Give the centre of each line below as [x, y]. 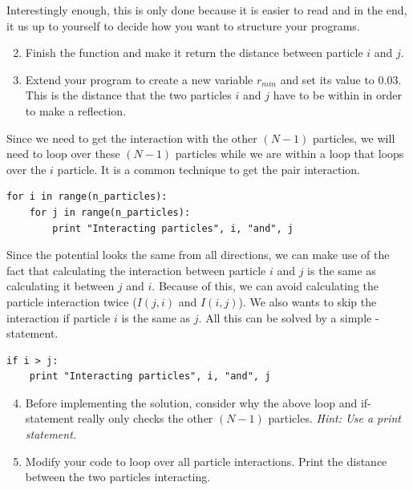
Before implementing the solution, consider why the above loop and [191, 402]
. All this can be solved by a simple [285, 317]
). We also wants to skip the [308, 301]
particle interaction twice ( [72, 301]
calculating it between [61, 286]
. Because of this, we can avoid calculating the [265, 286]
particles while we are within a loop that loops [290, 154]
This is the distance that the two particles [128, 95]
